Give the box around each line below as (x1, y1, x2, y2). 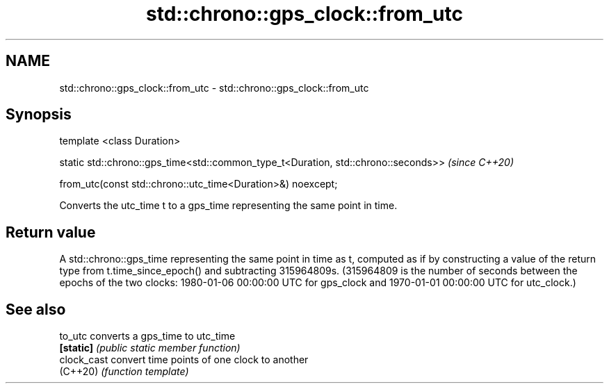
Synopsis (6, 106, 72, 124)
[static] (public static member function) (59, 342, 241, 354)
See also (6, 300, 66, 318)
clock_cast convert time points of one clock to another (59, 354, 309, 366)
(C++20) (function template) (59, 365, 189, 378)
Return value (6, 223, 96, 241)
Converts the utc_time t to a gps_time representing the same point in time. (59, 199, 398, 212)
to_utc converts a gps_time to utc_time (59, 330, 236, 342)
